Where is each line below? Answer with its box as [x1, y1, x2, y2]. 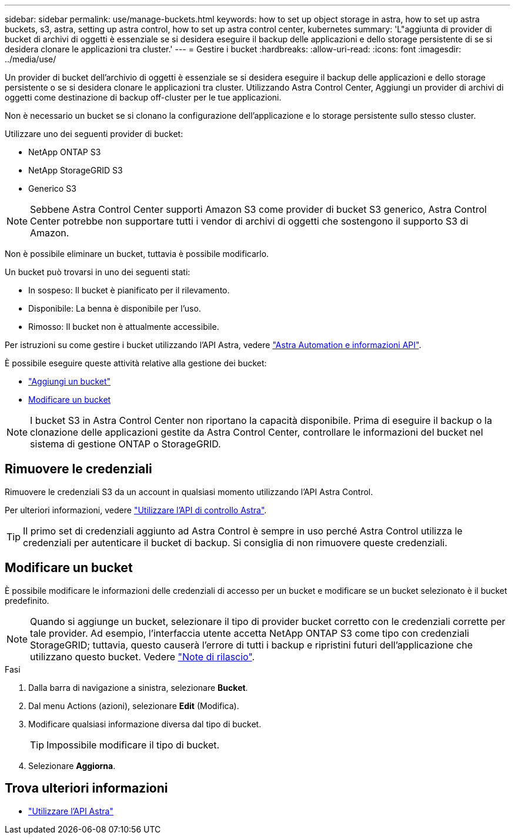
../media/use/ [5, 54, 56, 64]
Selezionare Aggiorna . [28, 760, 116, 771]
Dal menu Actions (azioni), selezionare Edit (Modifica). [28, 700, 239, 711]
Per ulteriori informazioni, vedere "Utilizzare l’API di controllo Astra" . [5, 504, 267, 515]
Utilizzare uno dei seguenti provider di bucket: [5, 129, 183, 139]
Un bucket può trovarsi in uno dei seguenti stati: [5, 267, 190, 277]
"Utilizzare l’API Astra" [28, 805, 113, 816]
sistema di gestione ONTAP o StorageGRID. [30, 438, 221, 450]
